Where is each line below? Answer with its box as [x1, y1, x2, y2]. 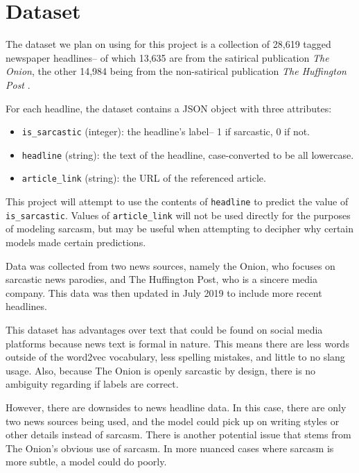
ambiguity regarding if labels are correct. [6, 377, 179, 391]
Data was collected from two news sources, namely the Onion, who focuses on [6, 258, 335, 273]
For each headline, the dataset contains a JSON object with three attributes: [6, 101, 332, 115]
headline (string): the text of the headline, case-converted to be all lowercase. [21, 147, 354, 162]
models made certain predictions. [6, 234, 146, 249]
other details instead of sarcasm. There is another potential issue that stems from [6, 427, 351, 442]
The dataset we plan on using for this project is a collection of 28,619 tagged [6, 37, 331, 51]
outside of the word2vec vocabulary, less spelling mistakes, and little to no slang [6, 350, 345, 364]
